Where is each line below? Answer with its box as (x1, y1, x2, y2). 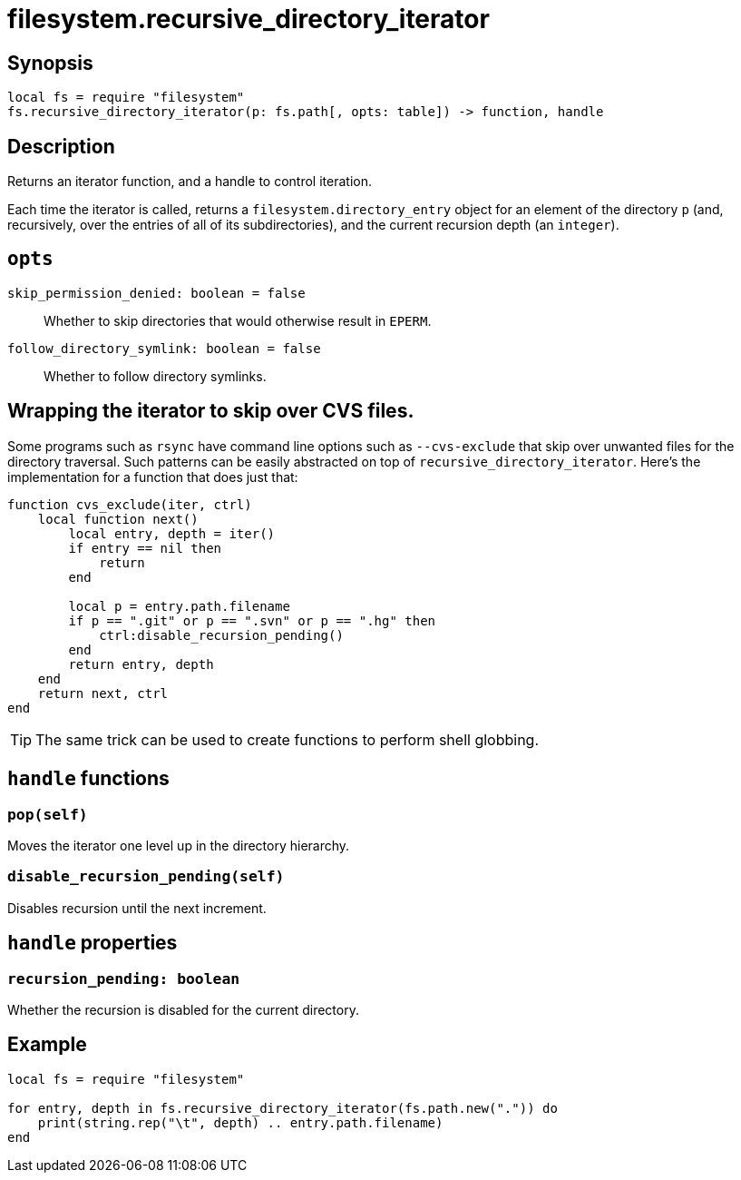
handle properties (7, 931, 178, 955)
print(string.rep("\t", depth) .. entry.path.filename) (37, 1115, 444, 1130)
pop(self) (7, 805, 88, 823)
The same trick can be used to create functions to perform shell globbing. (35, 730, 540, 749)
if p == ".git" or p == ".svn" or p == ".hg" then (68, 613, 436, 628)
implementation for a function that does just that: (7, 468, 298, 485)
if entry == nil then (68, 540, 222, 556)
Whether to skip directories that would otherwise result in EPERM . (44, 312, 432, 329)
